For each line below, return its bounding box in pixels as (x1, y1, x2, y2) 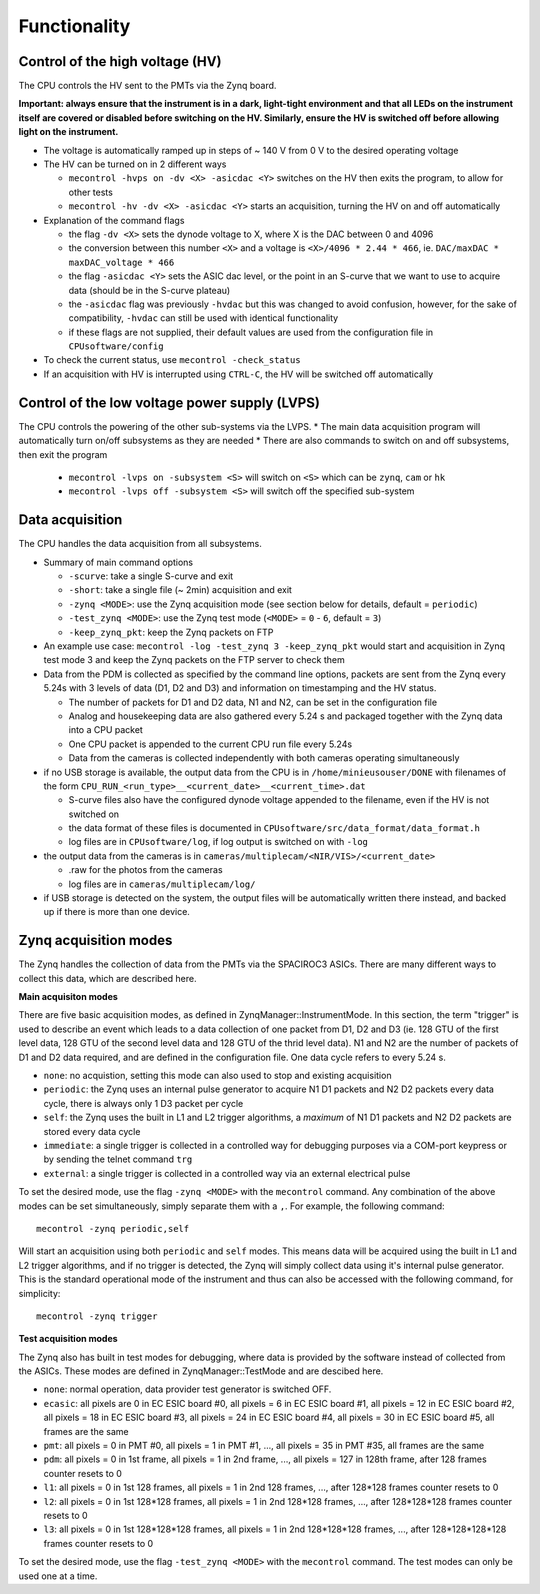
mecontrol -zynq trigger (36, 1310, 158, 1322)
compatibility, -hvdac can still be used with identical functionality (68, 312, 339, 324)
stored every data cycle (43, 1125, 141, 1137)
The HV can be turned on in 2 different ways (43, 158, 227, 170)
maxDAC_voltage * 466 (68, 256, 175, 268)
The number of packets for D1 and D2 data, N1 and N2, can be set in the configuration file (68, 696, 438, 708)
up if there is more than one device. (43, 906, 190, 918)
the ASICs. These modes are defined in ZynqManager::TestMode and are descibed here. (18, 1365, 384, 1377)
